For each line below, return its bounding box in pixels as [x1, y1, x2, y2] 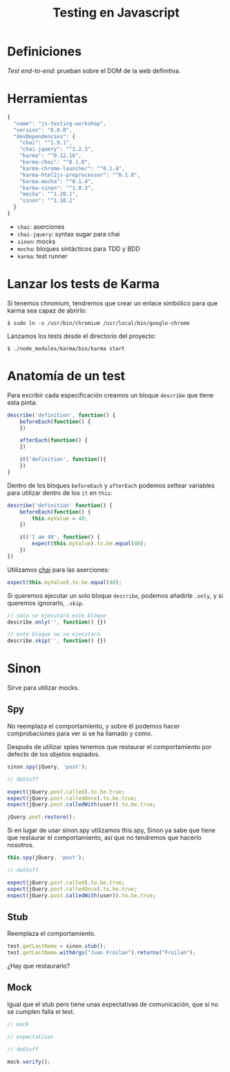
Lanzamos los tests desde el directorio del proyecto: [7, 332, 157, 340]
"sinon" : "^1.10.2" [19, 197, 76, 205]
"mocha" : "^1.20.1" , [19, 191, 79, 198]
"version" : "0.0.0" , [13, 126, 73, 133]
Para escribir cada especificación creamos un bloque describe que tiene [7, 391, 214, 399]
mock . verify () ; [7, 1058, 51, 1065]
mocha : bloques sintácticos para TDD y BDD [17, 244, 140, 253]
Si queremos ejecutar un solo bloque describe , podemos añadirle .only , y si [7, 591, 223, 599]
